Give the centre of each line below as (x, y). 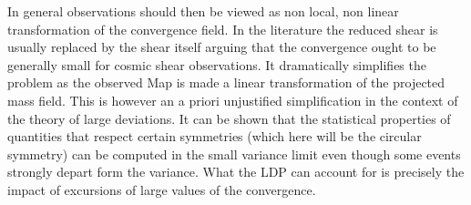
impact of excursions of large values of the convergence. (162, 189)
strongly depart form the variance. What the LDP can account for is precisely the (236, 172)
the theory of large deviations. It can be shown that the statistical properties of (229, 118)
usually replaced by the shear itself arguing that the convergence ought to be (222, 47)
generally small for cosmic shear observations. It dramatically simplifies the (217, 64)
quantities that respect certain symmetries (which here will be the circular (215, 136)
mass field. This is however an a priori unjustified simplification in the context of (233, 100)
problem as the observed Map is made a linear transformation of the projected (226, 82)
